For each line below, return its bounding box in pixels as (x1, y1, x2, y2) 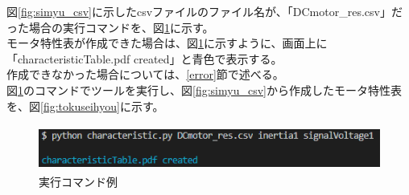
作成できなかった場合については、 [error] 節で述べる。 (6, 66, 284, 83)
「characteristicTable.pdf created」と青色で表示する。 (6, 50, 283, 67)
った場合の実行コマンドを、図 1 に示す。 (6, 18, 214, 35)
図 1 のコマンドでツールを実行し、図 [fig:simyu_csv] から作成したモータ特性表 (6, 81, 402, 98)
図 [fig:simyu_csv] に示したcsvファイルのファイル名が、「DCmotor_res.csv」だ (6, 3, 403, 19)
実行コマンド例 (39, 173, 118, 190)
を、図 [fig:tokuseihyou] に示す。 (6, 97, 164, 114)
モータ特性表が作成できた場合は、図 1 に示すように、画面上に (6, 35, 328, 51)
